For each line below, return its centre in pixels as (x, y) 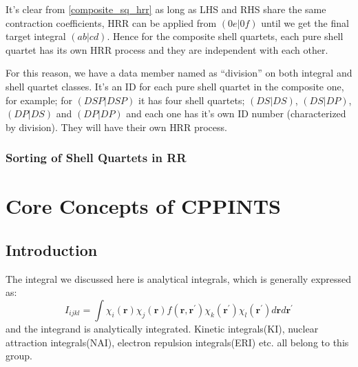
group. (19, 356)
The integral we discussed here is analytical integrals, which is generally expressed (179, 278)
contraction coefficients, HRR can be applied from (111, 22)
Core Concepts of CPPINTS (143, 206)
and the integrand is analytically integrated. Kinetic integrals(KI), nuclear (162, 328)
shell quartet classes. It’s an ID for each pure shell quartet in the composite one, (175, 86)
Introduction (52, 249)
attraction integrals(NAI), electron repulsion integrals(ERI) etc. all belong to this (177, 342)
